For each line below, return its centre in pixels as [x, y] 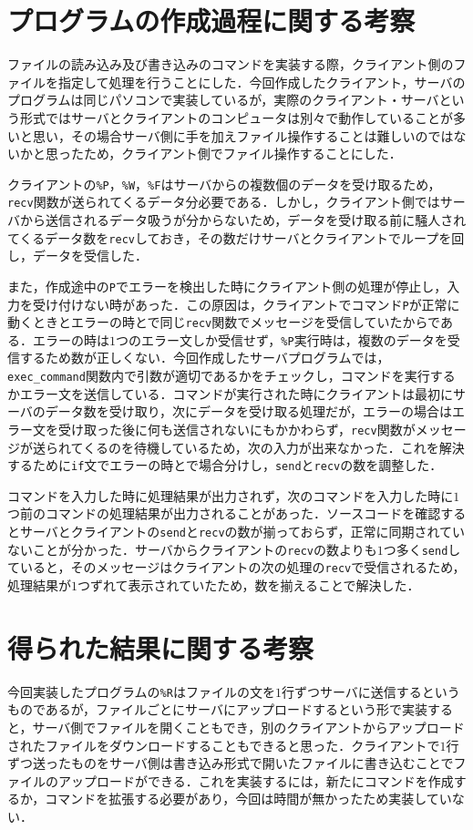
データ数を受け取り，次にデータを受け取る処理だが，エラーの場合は [249, 411]
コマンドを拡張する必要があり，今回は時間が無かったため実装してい [248, 799]
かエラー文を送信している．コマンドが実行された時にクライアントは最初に [231, 393]
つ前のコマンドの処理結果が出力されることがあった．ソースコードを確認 [224, 513]
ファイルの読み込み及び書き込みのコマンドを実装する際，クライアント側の [231, 64]
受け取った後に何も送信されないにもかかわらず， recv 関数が [236, 429]
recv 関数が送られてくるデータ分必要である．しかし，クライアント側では [224, 202]
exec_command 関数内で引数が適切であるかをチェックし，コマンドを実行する [231, 376]
